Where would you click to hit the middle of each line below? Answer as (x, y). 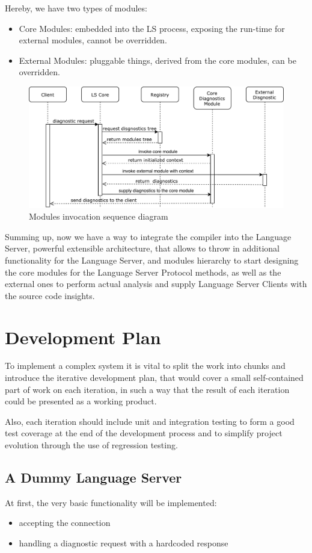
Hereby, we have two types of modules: (76, 8)
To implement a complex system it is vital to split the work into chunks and (145, 366)
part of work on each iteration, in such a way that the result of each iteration (147, 389)
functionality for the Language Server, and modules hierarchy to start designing (152, 260)
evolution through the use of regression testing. (91, 445)
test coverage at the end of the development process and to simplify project (144, 433)
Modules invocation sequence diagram (99, 216)
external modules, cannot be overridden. (93, 40)
